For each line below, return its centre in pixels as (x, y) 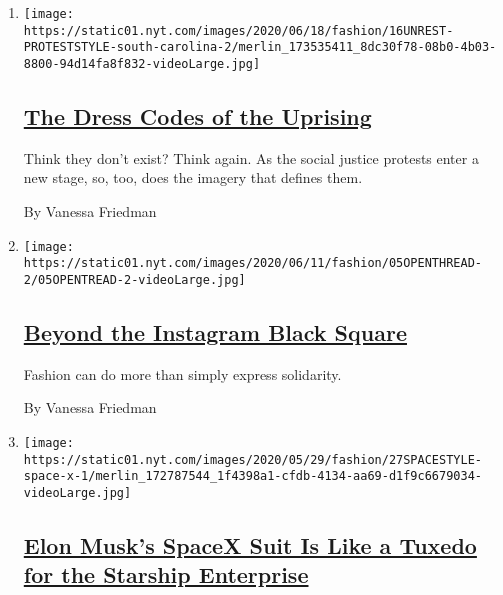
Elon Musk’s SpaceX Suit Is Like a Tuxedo (250, 544)
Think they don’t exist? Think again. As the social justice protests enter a (251, 157)
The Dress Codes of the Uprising (197, 116)
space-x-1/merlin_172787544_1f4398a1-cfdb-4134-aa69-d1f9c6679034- (252, 476)
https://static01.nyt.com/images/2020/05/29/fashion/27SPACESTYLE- (252, 459)
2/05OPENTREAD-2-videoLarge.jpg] (134, 279)
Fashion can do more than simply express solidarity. (182, 373)
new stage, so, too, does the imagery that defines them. (193, 177)
